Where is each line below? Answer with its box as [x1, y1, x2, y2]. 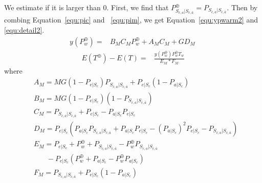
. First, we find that [106, 2, 169, 12]
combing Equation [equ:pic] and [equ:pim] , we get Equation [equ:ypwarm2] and [4, 14, 258, 25]
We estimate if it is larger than [4, 2, 101, 12]
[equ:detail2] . [4, 25, 45, 35]
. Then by [227, 2, 258, 12]
